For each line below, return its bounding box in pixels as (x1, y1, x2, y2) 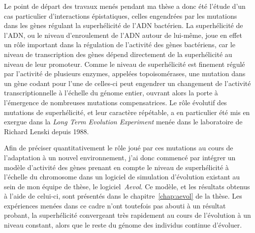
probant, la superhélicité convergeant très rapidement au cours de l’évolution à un (4, 210, 251, 220)
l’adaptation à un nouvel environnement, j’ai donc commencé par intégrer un (4, 152, 236, 162)
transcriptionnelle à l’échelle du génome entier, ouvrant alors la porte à (4, 87, 218, 98)
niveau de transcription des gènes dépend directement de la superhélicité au (4, 49, 232, 59)
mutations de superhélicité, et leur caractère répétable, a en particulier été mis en (4, 107, 250, 117)
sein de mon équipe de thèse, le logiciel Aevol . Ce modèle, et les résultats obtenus (4, 181, 250, 191)
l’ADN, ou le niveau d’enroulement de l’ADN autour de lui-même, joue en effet (4, 29, 242, 40)
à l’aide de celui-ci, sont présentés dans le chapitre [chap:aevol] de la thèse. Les (4, 191, 242, 201)
